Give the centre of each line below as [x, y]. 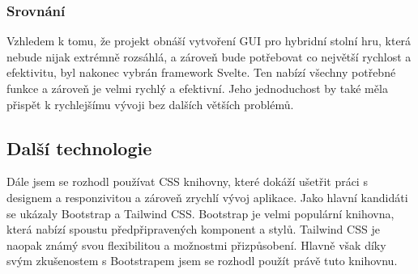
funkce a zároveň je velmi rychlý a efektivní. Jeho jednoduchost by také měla [197, 88]
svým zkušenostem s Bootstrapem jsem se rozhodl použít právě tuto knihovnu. [202, 261]
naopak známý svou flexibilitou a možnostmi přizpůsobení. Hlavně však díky [196, 244]
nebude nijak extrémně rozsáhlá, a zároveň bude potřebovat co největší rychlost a [209, 56]
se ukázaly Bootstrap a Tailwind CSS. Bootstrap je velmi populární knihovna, [200, 213]
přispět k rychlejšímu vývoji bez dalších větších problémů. [150, 104]
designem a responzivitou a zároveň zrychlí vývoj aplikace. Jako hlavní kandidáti [207, 197]
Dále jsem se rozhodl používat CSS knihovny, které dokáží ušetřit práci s [187, 181]
